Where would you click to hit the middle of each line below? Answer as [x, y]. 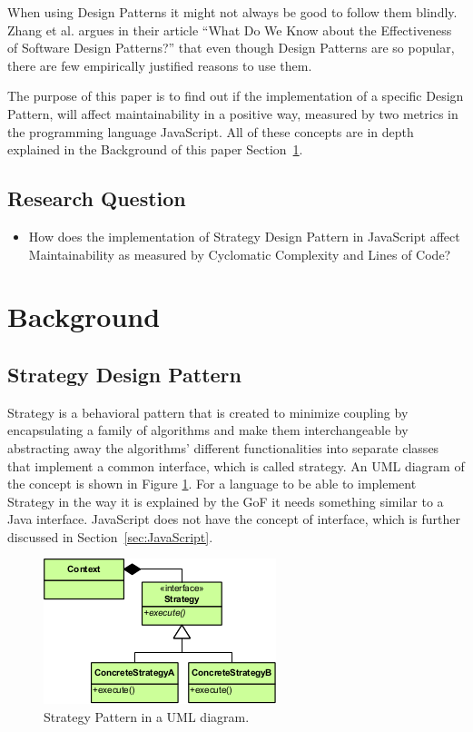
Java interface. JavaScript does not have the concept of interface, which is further [234, 519]
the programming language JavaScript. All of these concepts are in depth [211, 131]
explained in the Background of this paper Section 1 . [155, 149]
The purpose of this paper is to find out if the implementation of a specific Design [236, 96]
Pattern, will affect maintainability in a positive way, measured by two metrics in [233, 113]
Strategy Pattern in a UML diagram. [147, 717]
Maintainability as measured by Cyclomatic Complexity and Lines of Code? [240, 254]
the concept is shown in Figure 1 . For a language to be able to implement [212, 484]
